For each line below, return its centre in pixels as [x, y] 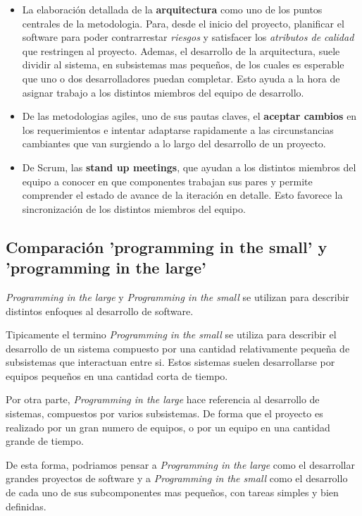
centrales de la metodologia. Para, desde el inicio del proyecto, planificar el [183, 23]
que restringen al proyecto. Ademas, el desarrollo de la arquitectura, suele [181, 50]
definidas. [26, 506]
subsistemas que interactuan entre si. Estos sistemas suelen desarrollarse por [170, 362]
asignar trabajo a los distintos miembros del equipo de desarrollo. [163, 92]
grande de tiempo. [45, 441]
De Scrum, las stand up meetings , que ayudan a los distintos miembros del [189, 167]
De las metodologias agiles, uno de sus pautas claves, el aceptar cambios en [189, 116]
